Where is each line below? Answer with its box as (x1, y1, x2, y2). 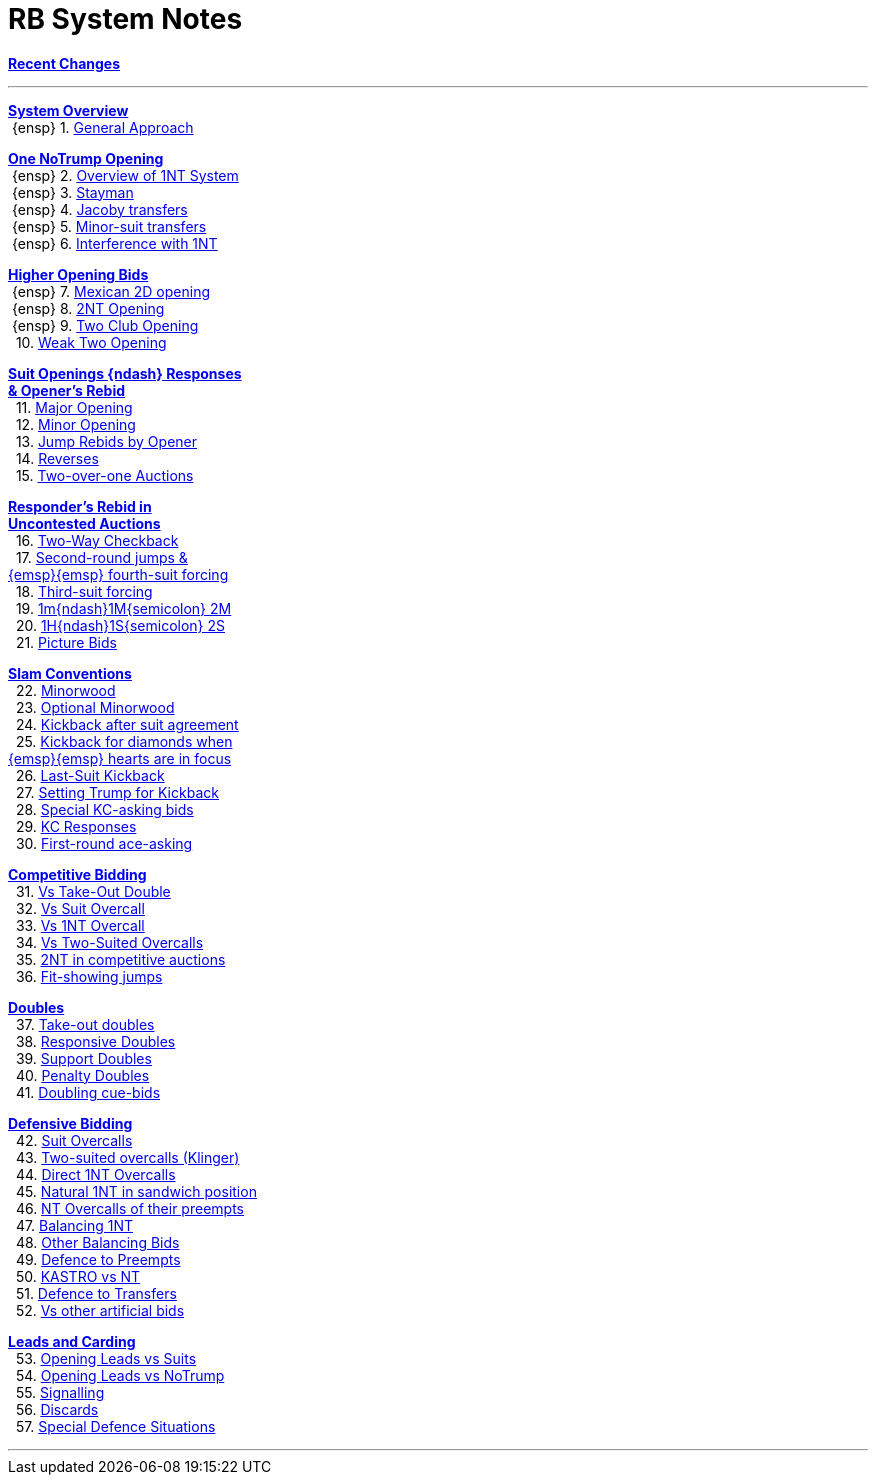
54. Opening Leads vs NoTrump (15, 1366, 225, 1384)
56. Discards (15, 1400, 99, 1418)
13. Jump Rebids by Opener (15, 432, 197, 450)
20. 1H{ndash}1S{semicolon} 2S (15, 616, 226, 634)
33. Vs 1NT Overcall (15, 916, 145, 934)
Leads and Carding (8, 1332, 136, 1350)
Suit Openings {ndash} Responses (8, 364, 242, 382)
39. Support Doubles (15, 1049, 152, 1067)
